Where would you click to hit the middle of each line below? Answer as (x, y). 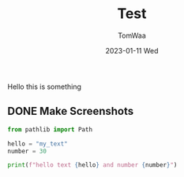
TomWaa (132, 35)
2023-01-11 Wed (132, 50)
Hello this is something (45, 87)
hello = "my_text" (38, 144)
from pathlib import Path (50, 129)
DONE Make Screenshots (71, 111)
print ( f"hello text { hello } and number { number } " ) (92, 165)
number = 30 (27, 151)
